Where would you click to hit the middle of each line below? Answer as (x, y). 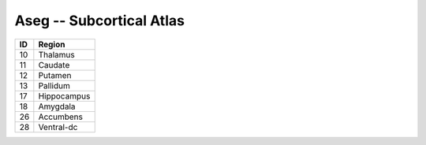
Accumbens (60, 117)
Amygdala (57, 106)
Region (52, 44)
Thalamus (56, 54)
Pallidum (54, 85)
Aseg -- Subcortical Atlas (100, 20)
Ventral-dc (58, 127)
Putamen (55, 75)
